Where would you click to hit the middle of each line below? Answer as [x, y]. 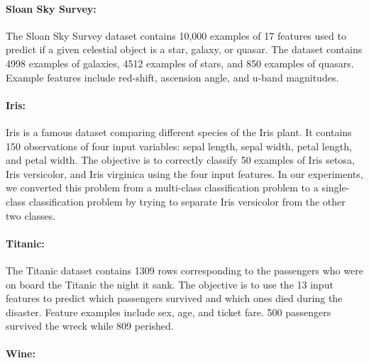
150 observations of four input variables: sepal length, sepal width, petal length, [179, 146]
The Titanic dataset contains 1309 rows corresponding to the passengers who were [184, 270]
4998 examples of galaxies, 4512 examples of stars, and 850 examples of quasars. [180, 63]
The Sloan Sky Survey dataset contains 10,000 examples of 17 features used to [176, 35]
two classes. [31, 215]
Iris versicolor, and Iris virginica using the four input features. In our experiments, [184, 173]
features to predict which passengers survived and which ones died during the [174, 298]
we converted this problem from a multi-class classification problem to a [162, 188]
